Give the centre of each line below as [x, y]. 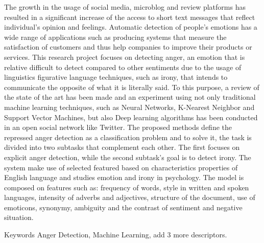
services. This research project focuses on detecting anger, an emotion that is [125, 57]
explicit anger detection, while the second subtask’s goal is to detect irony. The [128, 157]
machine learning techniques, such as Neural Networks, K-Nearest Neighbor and [129, 107]
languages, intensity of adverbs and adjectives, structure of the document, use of [130, 197]
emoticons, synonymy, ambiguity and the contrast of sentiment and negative [123, 207]
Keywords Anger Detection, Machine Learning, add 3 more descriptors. [116, 235]
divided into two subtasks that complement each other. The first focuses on [122, 147]
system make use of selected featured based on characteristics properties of [121, 167]
